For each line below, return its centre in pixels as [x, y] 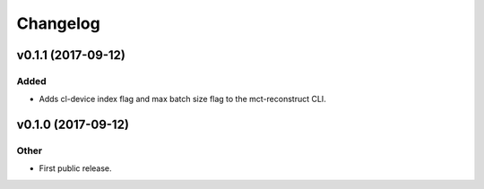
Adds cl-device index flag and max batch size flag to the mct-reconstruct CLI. [182, 99]
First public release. [75, 168]
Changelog [58, 23]
